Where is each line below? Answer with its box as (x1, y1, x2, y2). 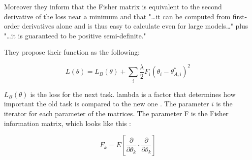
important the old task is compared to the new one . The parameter (4, 98, 209, 109)
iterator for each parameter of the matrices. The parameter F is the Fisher (4, 108, 229, 118)
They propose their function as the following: (4, 47, 140, 57)
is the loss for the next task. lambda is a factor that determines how (30, 89, 236, 99)
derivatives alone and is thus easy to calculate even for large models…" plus (22, 21, 248, 31)
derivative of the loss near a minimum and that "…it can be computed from (4, 11, 231, 21)
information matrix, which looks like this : (4, 118, 131, 128)
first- (232, 11, 247, 21)
